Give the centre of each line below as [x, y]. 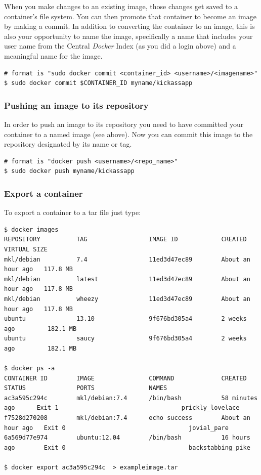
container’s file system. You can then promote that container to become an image [130, 16]
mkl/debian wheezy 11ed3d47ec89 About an [127, 299]
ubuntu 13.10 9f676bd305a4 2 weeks [125, 319]
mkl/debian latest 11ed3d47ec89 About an [127, 279]
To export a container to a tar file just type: [73, 212]
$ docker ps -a [30, 369]
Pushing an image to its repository [76, 105]
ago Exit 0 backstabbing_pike [127, 447]
